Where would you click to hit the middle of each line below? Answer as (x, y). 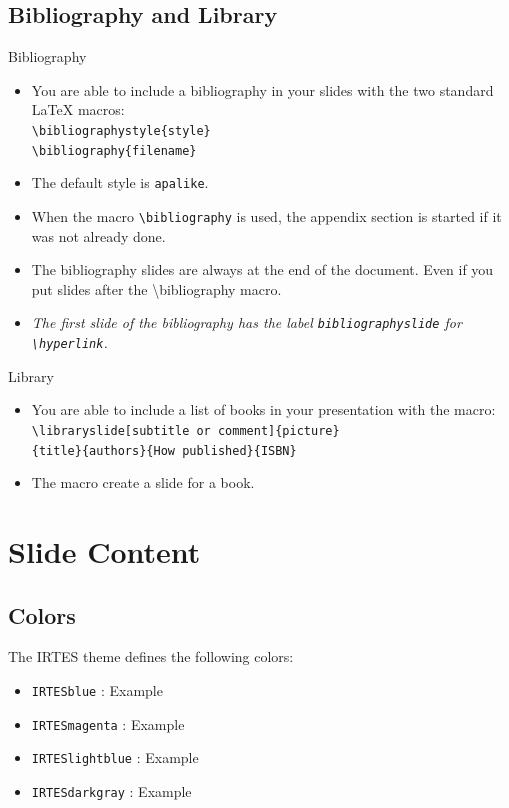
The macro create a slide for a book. (143, 482)
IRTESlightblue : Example (115, 757)
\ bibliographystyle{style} (121, 130)
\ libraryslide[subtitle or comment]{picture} (185, 430)
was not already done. (98, 235)
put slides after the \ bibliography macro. (156, 288)
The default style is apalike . (120, 182)
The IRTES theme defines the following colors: (151, 656)
